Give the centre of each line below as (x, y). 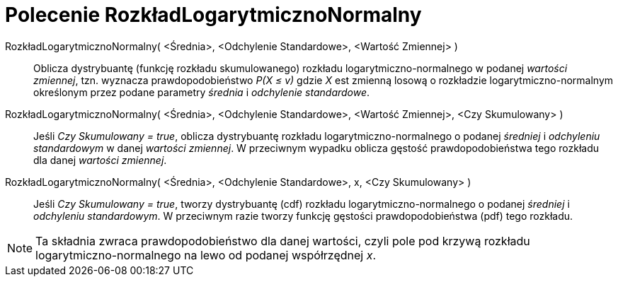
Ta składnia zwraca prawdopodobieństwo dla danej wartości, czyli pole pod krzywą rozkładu (283, 241)
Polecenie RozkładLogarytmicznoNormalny (213, 15)
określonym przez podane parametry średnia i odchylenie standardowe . (202, 92)
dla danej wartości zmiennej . (100, 160)
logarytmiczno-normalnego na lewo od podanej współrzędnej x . (206, 255)
